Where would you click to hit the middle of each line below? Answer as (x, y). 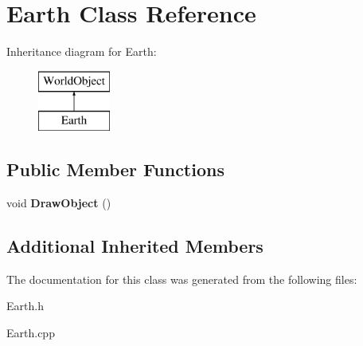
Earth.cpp (31, 333)
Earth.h (25, 306)
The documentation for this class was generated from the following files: (182, 279)
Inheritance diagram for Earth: (82, 51)
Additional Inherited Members (135, 246)
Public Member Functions (115, 169)
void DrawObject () (59, 203)
